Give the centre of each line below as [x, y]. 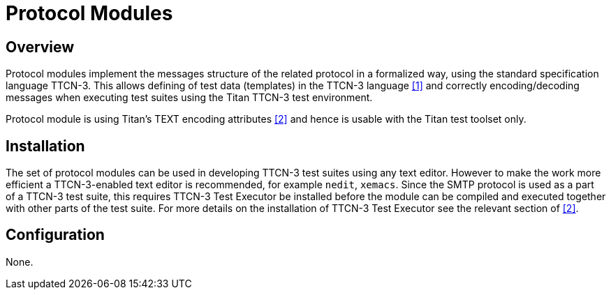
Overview [40, 47]
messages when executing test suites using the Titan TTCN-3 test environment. [189, 98]
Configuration [55, 235]
